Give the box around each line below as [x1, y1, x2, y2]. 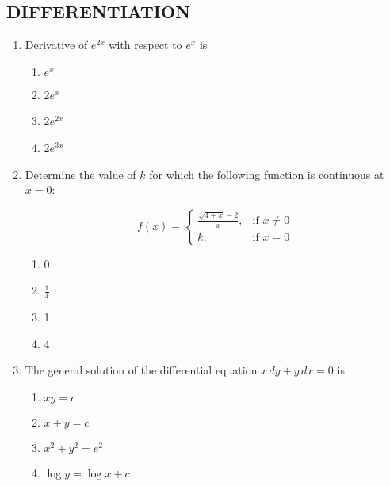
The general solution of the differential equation [25, 362, 258, 378]
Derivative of [25, 36, 88, 53]
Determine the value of [25, 165, 136, 182]
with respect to [109, 36, 182, 53]
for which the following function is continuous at [149, 165, 384, 182]
